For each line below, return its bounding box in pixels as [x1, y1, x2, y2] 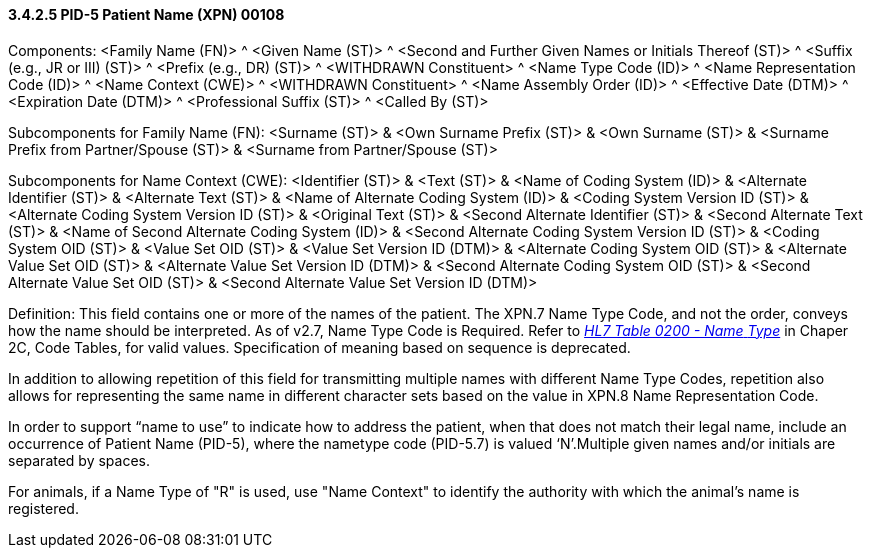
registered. [8, 499, 79, 517]
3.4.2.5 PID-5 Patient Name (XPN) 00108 [8, 6, 285, 23]
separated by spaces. [8, 451, 151, 469]
